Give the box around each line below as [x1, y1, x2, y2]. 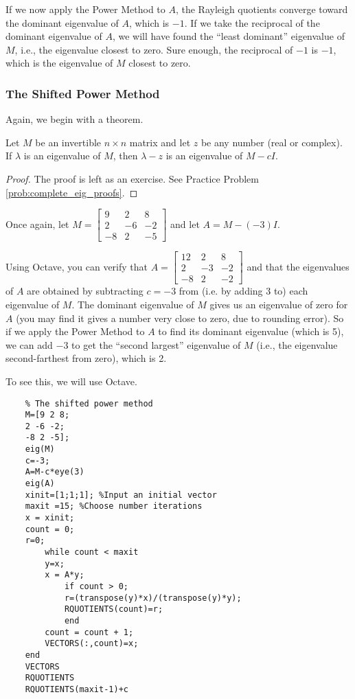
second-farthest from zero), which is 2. [5, 351, 167, 365]
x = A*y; [45, 570, 84, 580]
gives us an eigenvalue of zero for [209, 297, 348, 311]
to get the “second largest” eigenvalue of [71, 337, 241, 352]
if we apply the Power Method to [5, 324, 145, 339]
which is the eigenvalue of [5, 56, 113, 70]
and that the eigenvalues [247, 259, 350, 273]
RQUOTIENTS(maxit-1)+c [25, 684, 128, 694]
